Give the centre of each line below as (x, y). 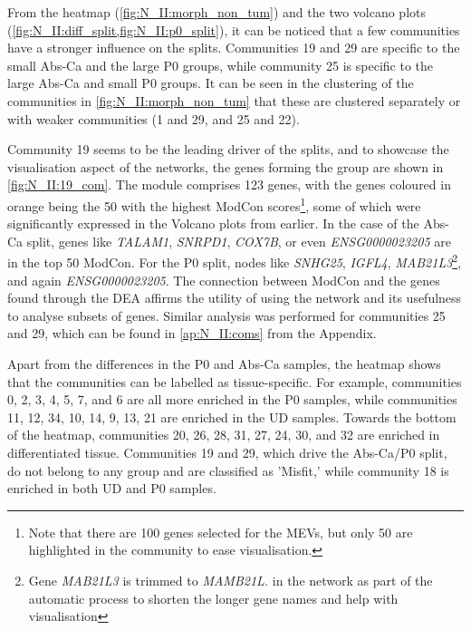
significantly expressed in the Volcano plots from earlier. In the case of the (213, 223)
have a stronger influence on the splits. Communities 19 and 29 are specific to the (234, 48)
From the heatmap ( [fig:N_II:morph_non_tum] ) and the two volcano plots (217, 12)
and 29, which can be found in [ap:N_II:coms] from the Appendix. (192, 333)
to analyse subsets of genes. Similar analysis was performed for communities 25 (226, 315)
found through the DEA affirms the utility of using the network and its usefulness (235, 298)
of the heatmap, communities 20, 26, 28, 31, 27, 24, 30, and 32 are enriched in (224, 435)
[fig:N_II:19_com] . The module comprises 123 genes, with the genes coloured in (229, 184)
